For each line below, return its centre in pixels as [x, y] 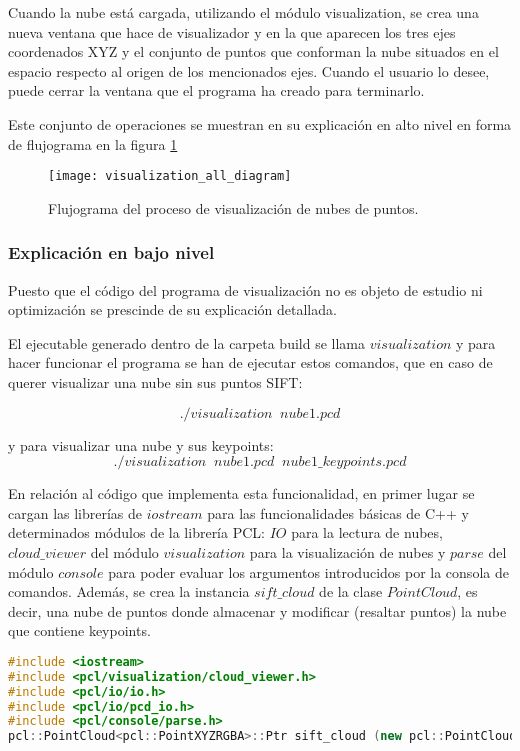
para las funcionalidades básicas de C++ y [338, 512]
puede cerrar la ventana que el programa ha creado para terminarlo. [216, 90]
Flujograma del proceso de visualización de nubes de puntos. [233, 207]
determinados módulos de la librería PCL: [136, 532]
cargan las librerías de [75, 512]
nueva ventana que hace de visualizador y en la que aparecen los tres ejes [232, 31]
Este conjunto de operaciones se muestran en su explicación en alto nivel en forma [260, 123]
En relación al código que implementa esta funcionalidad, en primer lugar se [241, 493]
